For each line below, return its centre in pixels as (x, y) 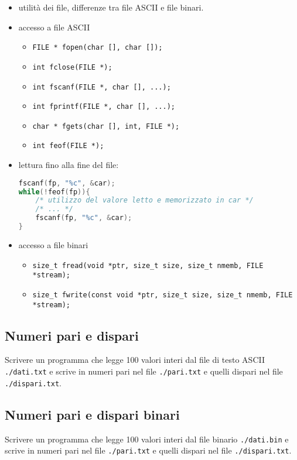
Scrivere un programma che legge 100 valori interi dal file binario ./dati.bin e (147, 439)
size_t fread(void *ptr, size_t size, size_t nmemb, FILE (148, 265)
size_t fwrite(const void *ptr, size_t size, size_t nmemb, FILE (163, 295)
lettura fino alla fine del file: (69, 165)
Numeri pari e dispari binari (92, 414)
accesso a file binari (53, 244)
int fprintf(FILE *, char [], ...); (104, 107)
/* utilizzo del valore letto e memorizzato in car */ (144, 200)
